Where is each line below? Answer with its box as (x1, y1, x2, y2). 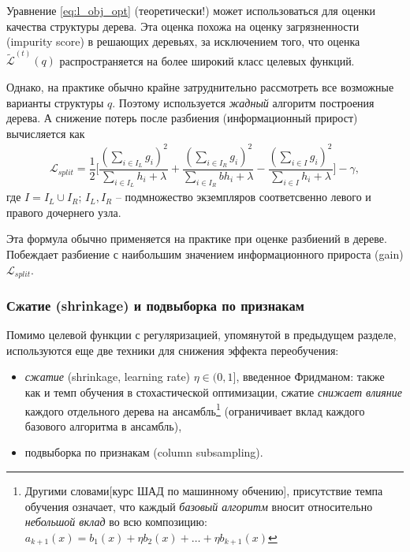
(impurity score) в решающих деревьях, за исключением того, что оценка (6, 33, 360, 50)
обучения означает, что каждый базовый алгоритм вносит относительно (24, 498, 373, 514)
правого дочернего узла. (6, 203, 121, 220)
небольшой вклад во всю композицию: (24, 513, 207, 530)
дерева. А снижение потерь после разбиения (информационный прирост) (6, 110, 358, 126)
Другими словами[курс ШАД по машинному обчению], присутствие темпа (24, 483, 383, 499)
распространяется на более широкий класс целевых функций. (59, 52, 355, 69)
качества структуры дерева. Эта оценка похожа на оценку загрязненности (6, 17, 360, 34)
